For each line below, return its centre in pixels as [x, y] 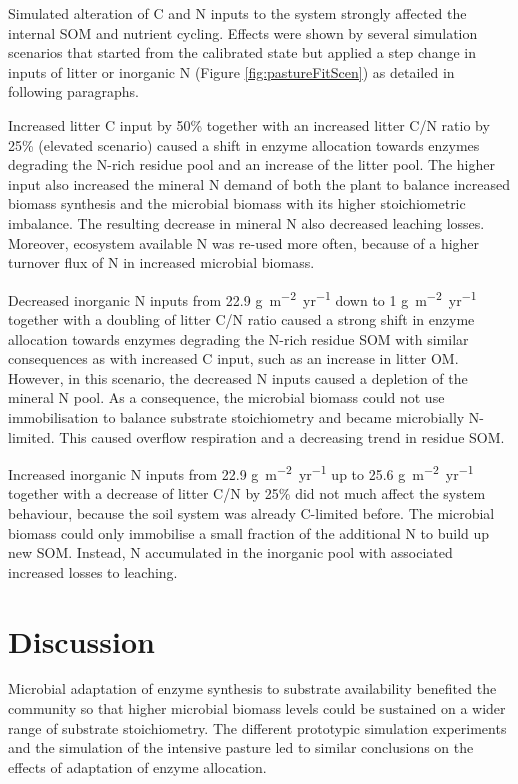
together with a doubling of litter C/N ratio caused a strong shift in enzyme [241, 318]
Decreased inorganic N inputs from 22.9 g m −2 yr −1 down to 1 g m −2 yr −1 [242, 298]
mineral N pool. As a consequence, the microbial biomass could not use [226, 397]
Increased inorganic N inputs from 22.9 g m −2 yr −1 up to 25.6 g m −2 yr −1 [241, 472]
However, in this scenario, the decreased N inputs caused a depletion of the [238, 377]
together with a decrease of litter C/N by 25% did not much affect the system [247, 493]
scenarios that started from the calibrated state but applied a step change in [242, 52]
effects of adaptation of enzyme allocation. [137, 766]
